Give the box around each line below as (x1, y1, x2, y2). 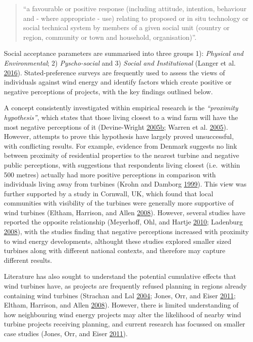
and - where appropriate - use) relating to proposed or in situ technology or (23, 13, 249, 23)
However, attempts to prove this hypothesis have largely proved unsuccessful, (4, 131, 234, 141)
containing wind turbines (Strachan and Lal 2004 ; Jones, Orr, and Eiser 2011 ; (4, 290, 236, 300)
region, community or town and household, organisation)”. (23, 32, 197, 42)
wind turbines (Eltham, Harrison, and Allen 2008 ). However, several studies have (4, 207, 246, 217)
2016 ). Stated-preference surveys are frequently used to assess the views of (4, 67, 225, 77)
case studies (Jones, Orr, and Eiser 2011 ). (4, 328, 128, 338)
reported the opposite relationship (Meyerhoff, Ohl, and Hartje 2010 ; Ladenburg (4, 217, 243, 227)
